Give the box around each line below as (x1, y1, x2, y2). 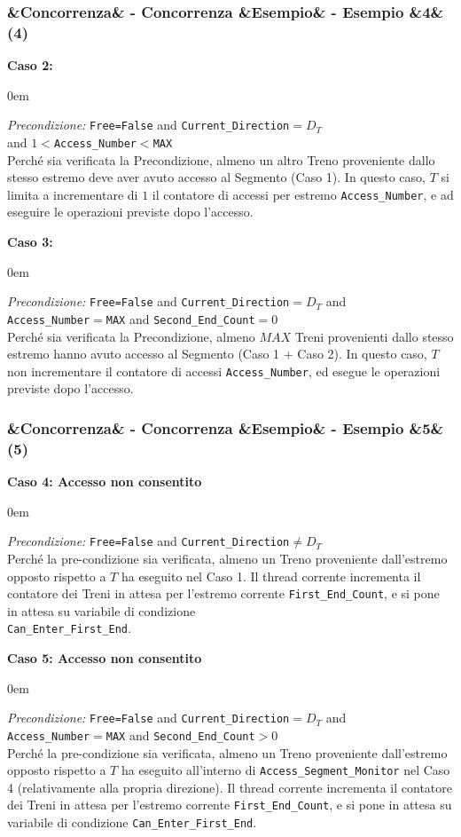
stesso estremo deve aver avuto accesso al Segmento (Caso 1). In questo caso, (7, 168, 426, 186)
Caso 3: (7, 233, 53, 251)
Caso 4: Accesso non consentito (7, 472, 202, 491)
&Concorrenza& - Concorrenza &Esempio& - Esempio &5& (7, 416, 444, 438)
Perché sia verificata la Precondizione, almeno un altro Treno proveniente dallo (7, 150, 435, 169)
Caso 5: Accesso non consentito (7, 649, 202, 667)
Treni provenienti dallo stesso (294, 327, 454, 345)
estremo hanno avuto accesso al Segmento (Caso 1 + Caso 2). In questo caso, (7, 344, 427, 363)
